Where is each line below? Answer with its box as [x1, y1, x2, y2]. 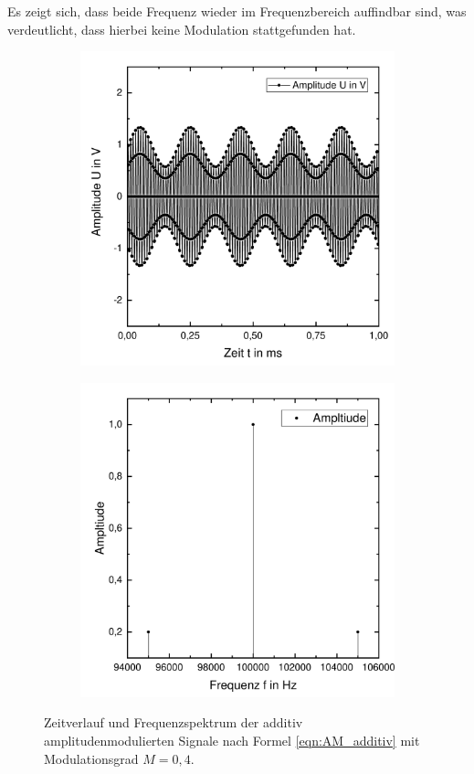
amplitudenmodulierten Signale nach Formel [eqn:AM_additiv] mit [44, 730, 420, 749]
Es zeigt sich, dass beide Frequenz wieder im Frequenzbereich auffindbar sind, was [7, 2, 467, 20]
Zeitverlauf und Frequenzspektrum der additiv [44, 713, 303, 732]
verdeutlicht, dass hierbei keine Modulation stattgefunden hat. [7, 19, 356, 38]
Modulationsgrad [44, 748, 139, 768]
